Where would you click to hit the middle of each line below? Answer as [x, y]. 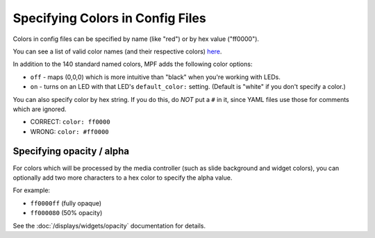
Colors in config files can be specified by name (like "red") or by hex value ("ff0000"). [136, 39]
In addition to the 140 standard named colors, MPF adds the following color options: [133, 64]
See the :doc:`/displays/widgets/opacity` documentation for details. [109, 226]
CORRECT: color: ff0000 [70, 122]
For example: [32, 190]
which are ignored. [40, 109]
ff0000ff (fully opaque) [66, 203]
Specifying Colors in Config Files [109, 18]
